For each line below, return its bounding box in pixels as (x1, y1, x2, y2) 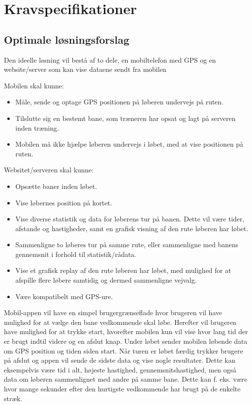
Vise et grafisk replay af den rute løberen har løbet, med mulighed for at (15, 265, 231, 275)
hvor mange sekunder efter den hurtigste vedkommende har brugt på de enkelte (4, 384, 241, 394)
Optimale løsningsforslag (4, 32, 130, 47)
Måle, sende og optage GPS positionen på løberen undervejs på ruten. (15, 97, 224, 107)
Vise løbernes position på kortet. (15, 197, 112, 207)
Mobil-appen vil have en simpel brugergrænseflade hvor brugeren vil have (4, 307, 222, 318)
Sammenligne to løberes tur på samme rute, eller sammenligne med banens (15, 239, 238, 250)
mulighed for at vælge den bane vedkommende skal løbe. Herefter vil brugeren (4, 317, 236, 327)
